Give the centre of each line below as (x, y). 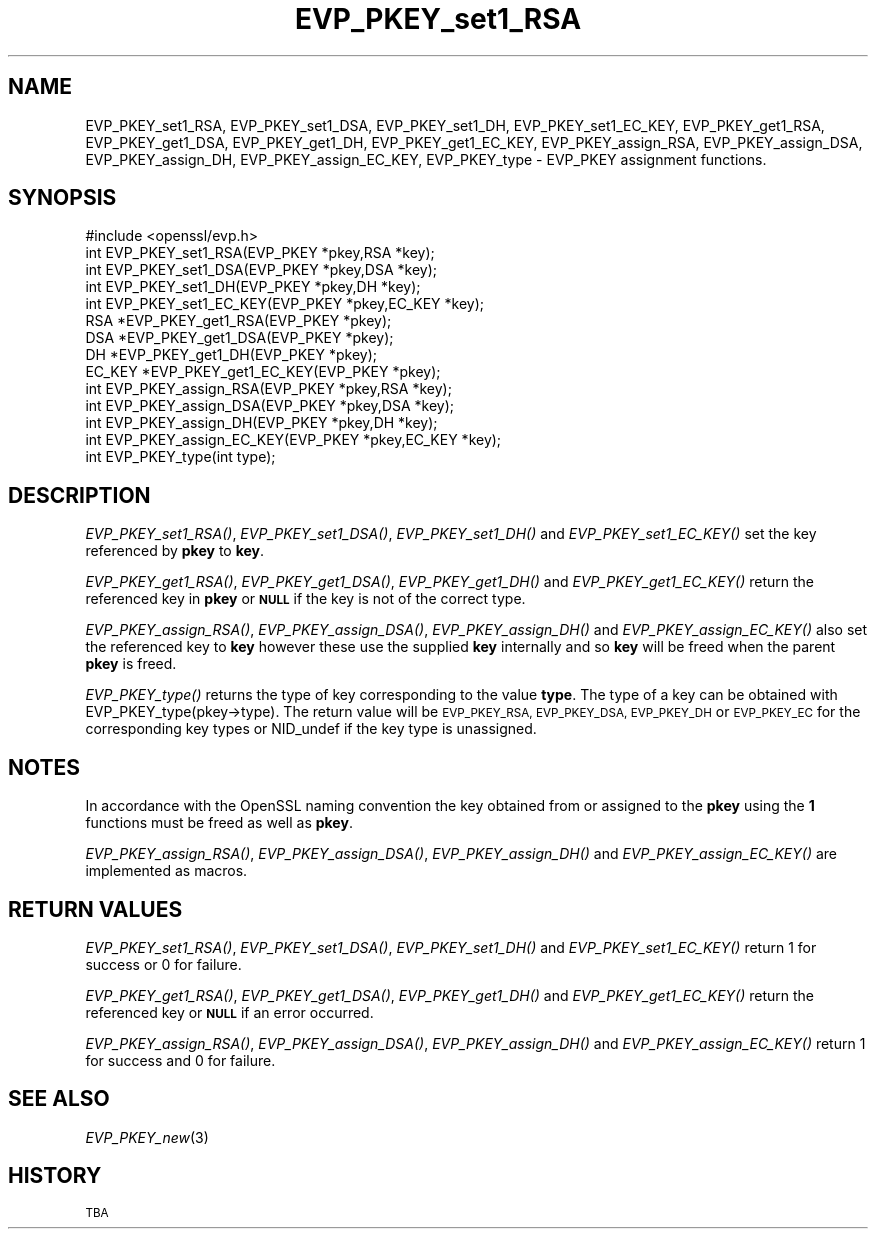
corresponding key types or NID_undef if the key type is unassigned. (311, 729)
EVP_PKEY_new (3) (147, 1137)
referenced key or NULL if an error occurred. (229, 1012)
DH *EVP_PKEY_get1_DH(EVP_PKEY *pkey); (231, 355)
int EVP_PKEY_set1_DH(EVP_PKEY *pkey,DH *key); (253, 287)
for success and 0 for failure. (180, 1060)
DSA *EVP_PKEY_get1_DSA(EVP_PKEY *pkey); (239, 338)
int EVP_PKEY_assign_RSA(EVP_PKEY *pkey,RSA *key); (268, 389)
